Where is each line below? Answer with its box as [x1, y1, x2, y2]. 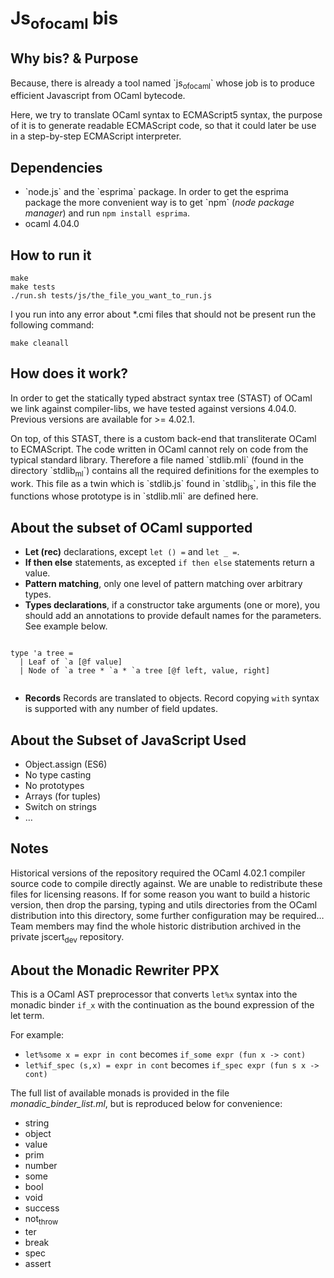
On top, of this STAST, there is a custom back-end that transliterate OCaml [10, 432, 317, 444]
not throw [24, 1213, 59, 1227]
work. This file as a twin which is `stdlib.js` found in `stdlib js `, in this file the [10, 477, 317, 492]
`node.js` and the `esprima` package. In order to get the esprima [24, 186, 289, 198]
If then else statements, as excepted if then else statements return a [24, 557, 315, 569]
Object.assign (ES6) [24, 758, 108, 771]
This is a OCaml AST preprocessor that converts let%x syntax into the [10, 988, 298, 1001]
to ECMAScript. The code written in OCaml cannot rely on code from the [10, 443, 309, 455]
